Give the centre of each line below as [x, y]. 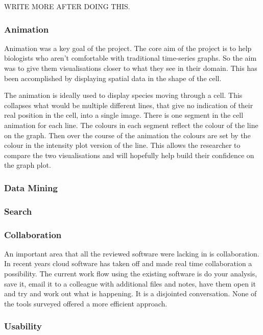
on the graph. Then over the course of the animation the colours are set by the [127, 135]
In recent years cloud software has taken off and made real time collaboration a [128, 263]
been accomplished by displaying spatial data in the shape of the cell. [113, 78]
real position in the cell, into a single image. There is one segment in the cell [124, 115]
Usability [23, 326]
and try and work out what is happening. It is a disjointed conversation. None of [130, 293]
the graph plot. [28, 165]
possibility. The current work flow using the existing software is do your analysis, [131, 274]
